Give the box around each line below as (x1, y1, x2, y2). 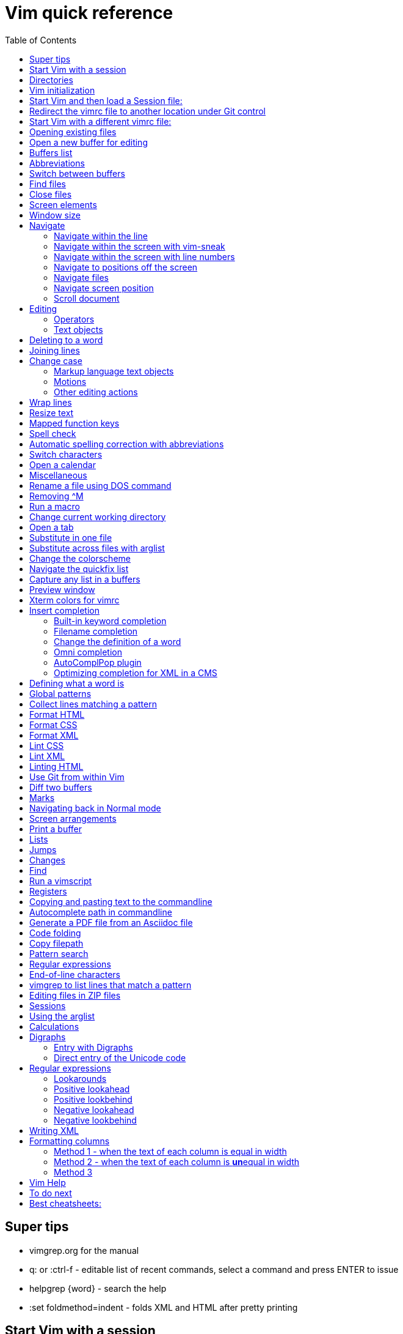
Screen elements (29, 199, 97, 210)
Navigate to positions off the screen (54, 261, 198, 272)
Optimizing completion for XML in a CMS (54, 667, 217, 678)
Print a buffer (29, 823, 82, 834)
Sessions (29, 1000, 66, 1011)
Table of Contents (5, 34, 77, 45)
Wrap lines (29, 397, 72, 408)
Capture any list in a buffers (29, 573, 140, 584)
